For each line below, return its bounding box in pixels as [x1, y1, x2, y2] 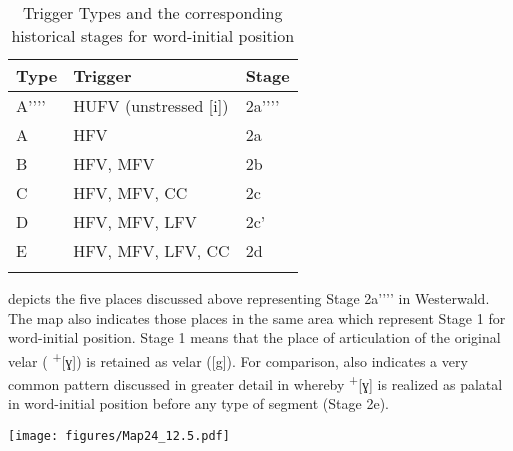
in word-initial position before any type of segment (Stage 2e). [8, 393, 389, 414]
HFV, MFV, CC [73, 181, 188, 204]
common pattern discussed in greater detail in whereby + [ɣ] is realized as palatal [8, 371, 503, 394]
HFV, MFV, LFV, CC [73, 239, 230, 262]
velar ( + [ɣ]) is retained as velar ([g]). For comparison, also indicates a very [8, 347, 468, 371]
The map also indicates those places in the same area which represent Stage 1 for [8, 307, 506, 328]
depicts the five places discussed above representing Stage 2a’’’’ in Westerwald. [8, 288, 490, 308]
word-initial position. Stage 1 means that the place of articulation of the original [8, 327, 501, 348]
